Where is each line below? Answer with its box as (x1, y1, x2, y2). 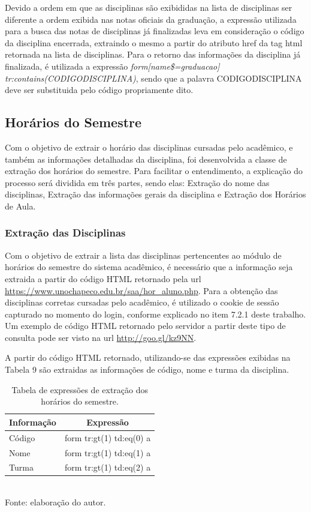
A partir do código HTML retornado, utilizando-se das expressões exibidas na (5, 351, 291, 364)
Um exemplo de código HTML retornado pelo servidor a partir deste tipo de (5, 319, 286, 332)
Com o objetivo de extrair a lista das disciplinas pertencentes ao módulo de (5, 248, 282, 261)
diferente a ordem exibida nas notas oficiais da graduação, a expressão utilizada (5, 13, 297, 25)
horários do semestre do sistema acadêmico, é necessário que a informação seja (5, 261, 293, 273)
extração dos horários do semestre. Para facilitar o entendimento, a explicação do (5, 164, 303, 177)
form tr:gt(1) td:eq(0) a (64, 431, 151, 444)
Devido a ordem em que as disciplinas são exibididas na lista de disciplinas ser (5, 1, 292, 13)
